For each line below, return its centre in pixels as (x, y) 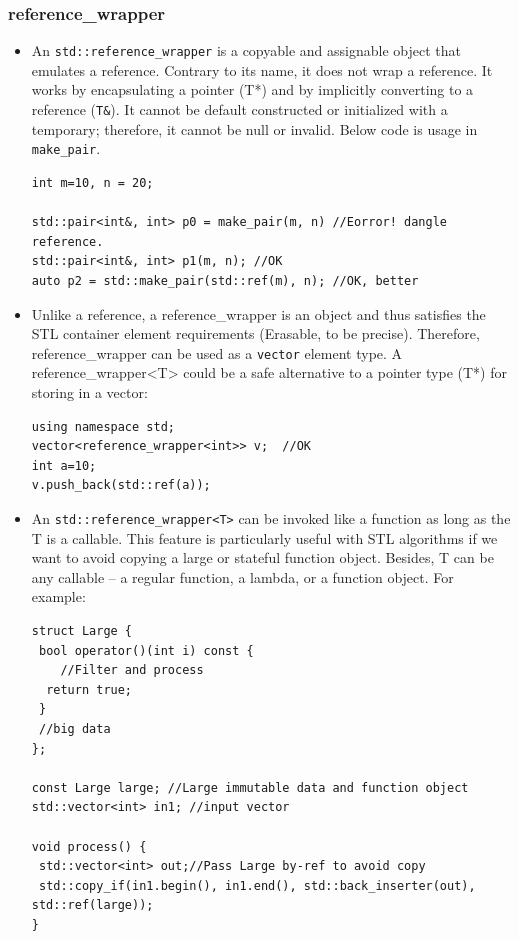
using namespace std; (103, 426)
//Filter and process (132, 670)
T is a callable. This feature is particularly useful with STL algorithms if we (264, 537)
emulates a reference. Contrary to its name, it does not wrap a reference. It (262, 69)
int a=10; (64, 465)
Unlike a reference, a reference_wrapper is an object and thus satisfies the (258, 313)
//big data (74, 728)
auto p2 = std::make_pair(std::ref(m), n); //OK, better (225, 280)
